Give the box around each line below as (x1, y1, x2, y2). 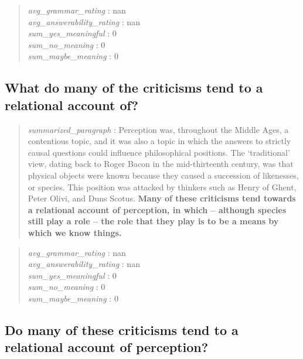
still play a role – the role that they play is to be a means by (28, 215, 279, 227)
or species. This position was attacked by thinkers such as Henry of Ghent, (28, 180, 297, 193)
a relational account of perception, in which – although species (28, 203, 287, 216)
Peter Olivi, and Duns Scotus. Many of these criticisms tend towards (28, 192, 296, 204)
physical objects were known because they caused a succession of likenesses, (28, 169, 299, 181)
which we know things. (28, 226, 122, 238)
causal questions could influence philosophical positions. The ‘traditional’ (28, 146, 290, 158)
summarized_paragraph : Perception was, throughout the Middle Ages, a (28, 123, 289, 135)
